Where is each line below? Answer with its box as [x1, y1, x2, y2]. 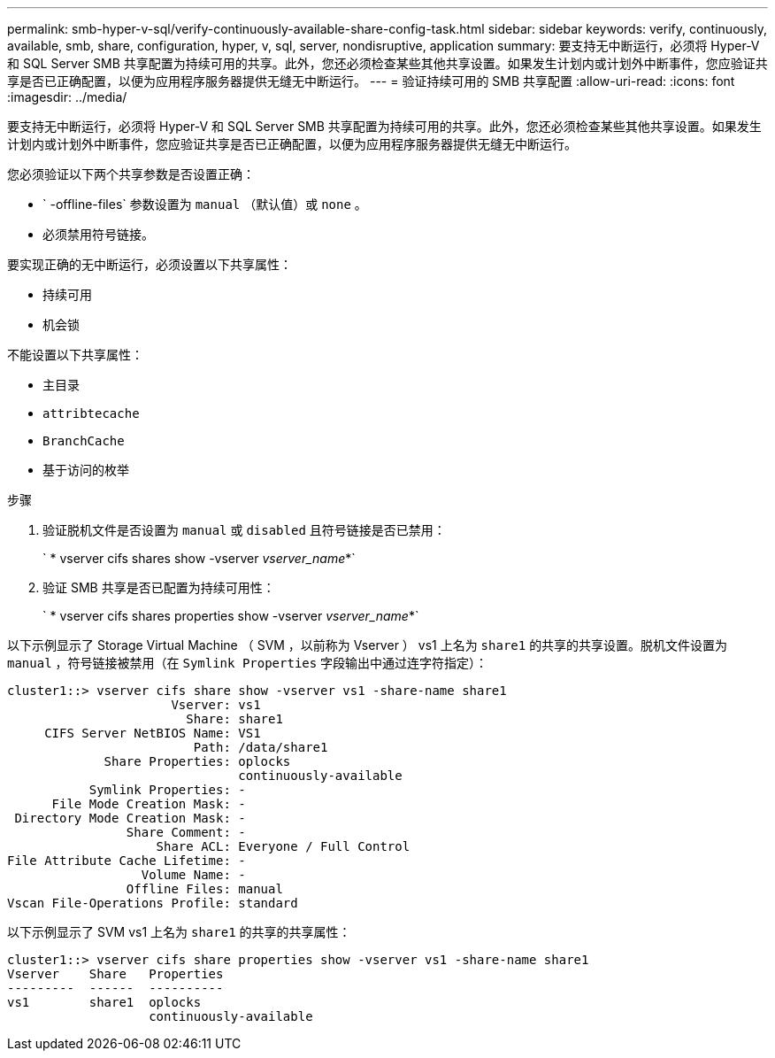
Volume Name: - [141, 868, 246, 882]
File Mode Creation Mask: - [51, 797, 246, 811]
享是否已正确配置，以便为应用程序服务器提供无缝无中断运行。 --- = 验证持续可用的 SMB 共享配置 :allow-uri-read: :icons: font [7, 73, 735, 89]
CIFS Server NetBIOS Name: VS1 [44, 726, 261, 740]
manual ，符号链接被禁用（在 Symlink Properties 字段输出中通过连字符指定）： [7, 655, 488, 670]
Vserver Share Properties [7, 967, 224, 981]
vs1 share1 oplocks [7, 995, 202, 1009]
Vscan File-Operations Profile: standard [7, 896, 298, 910]
